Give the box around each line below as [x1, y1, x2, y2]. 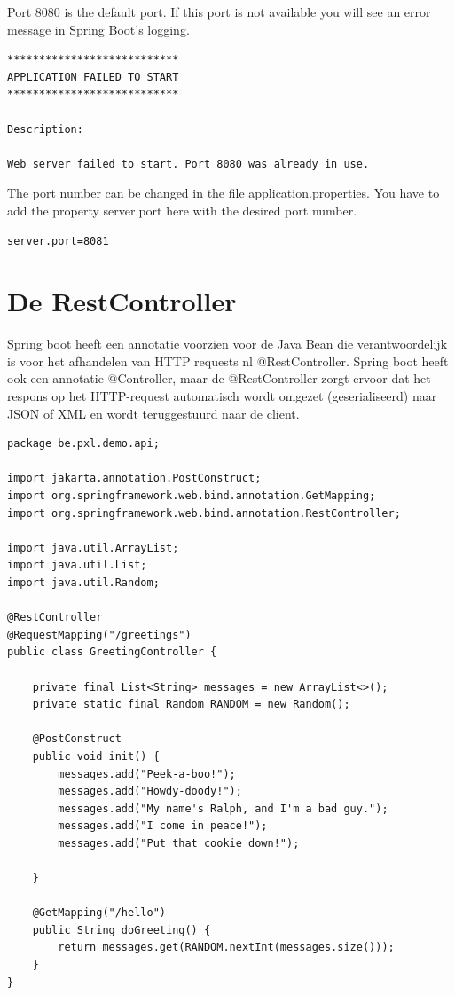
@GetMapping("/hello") [32, 906, 166, 920]
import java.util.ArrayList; [7, 541, 179, 554]
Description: [7, 122, 83, 136]
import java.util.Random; [7, 576, 160, 589]
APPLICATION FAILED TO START [7, 70, 179, 83]
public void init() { [32, 749, 160, 763]
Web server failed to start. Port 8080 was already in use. [7, 157, 370, 170]
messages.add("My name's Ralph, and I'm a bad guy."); [58, 802, 388, 815]
